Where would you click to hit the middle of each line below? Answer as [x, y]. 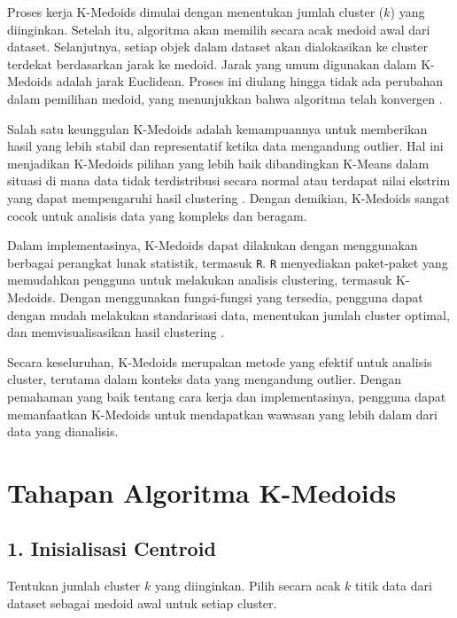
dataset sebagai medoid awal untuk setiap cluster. [142, 602]
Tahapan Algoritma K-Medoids [202, 492]
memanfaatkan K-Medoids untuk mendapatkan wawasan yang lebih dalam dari [222, 414]
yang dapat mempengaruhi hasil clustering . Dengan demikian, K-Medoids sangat [228, 197]
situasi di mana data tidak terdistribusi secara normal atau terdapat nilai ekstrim [229, 180]
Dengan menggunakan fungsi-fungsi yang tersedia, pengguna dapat [241, 297]
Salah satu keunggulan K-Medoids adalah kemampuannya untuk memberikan [217, 128]
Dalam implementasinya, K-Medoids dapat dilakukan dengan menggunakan [213, 245]
